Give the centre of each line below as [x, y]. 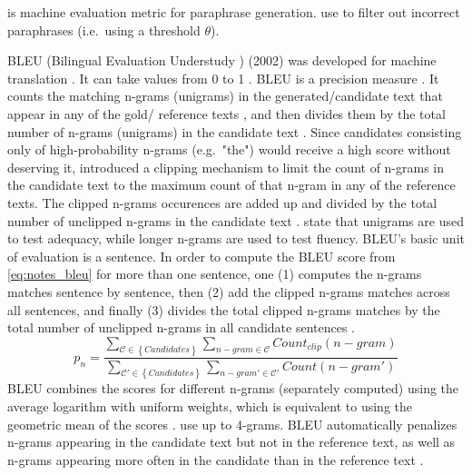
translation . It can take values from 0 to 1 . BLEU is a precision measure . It [223, 78]
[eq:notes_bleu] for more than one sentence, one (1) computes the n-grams [215, 274]
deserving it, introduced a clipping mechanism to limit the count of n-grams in [226, 167]
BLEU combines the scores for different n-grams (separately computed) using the [233, 388]
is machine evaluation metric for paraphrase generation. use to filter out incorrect [234, 12]
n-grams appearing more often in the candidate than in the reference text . [216, 459]
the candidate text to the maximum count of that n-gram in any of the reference [231, 185]
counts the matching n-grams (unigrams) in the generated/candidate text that [225, 96]
